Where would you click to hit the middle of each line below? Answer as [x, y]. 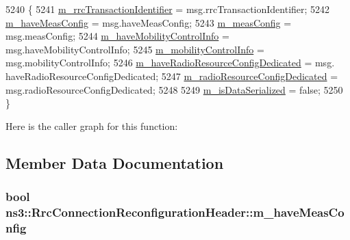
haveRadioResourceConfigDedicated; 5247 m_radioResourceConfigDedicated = [172, 76]
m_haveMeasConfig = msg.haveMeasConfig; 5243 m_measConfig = [149, 22]
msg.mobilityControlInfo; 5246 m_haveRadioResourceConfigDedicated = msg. [170, 63]
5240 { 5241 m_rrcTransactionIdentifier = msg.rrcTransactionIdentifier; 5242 [168, 9]
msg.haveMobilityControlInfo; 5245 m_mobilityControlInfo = [135, 49]
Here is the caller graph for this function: [92, 125]
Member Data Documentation [115, 162]
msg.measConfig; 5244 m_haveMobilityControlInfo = [117, 36]
